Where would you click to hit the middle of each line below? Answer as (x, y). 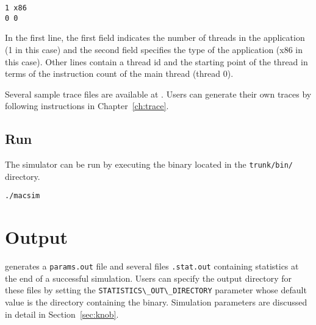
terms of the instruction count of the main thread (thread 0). (119, 73)
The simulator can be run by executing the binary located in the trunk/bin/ (149, 164)
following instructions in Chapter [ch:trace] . (87, 106)
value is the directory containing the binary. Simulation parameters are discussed (156, 302)
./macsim (23, 196)
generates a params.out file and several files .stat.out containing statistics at (152, 266)
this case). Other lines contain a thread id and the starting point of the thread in (156, 61)
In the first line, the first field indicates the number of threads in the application (155, 37)
